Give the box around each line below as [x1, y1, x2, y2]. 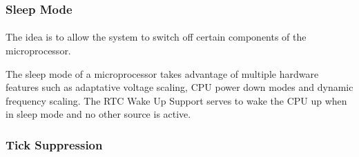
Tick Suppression [6, 136, 103, 153]
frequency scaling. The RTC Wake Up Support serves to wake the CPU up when [6, 93, 347, 107]
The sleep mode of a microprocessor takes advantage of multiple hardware [6, 66, 319, 81]
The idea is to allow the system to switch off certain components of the [6, 30, 307, 44]
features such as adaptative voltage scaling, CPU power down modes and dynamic [6, 80, 353, 94]
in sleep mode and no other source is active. [6, 107, 191, 121]
